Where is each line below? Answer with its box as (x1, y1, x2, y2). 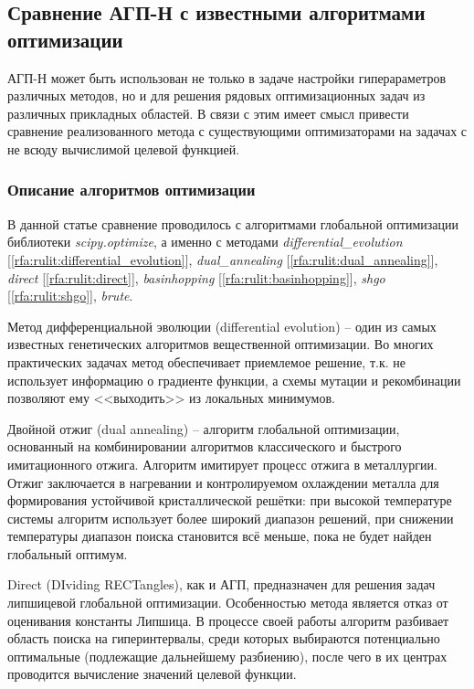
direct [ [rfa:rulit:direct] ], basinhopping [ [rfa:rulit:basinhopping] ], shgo (7, 268, 385, 287)
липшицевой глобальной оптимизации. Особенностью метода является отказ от (7, 593, 448, 612)
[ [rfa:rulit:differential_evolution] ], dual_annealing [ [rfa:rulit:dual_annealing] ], (7, 249, 438, 269)
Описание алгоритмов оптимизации (7, 178, 256, 201)
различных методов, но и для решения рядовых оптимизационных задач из (7, 86, 426, 105)
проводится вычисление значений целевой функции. (7, 664, 297, 684)
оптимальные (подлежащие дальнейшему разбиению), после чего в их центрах (7, 646, 448, 665)
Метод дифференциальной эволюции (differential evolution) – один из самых (7, 316, 437, 335)
